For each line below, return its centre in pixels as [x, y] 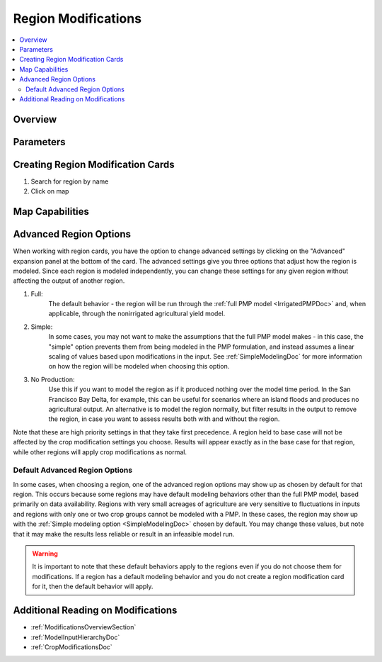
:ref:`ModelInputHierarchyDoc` [75, 637]
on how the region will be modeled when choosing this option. [139, 366]
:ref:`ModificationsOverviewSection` [83, 627]
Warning [45, 554]
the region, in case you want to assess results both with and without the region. [164, 419]
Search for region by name [70, 181]
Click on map [50, 191]
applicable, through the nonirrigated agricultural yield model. [137, 314]
